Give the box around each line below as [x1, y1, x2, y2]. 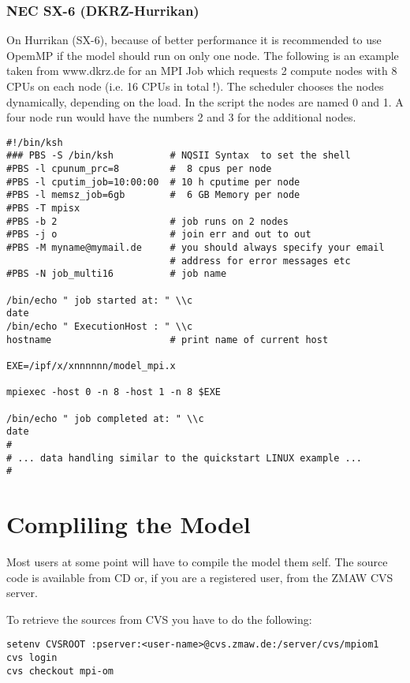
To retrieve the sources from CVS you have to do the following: [6, 610, 312, 627]
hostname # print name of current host [6, 334, 329, 345]
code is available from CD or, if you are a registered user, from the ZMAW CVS [6, 569, 393, 585]
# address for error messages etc [170, 255, 351, 267]
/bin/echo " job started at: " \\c [6, 294, 193, 306]
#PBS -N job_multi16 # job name [6, 268, 227, 280]
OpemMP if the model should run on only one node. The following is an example [6, 47, 399, 63]
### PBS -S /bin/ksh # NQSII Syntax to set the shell [6, 150, 351, 162]
